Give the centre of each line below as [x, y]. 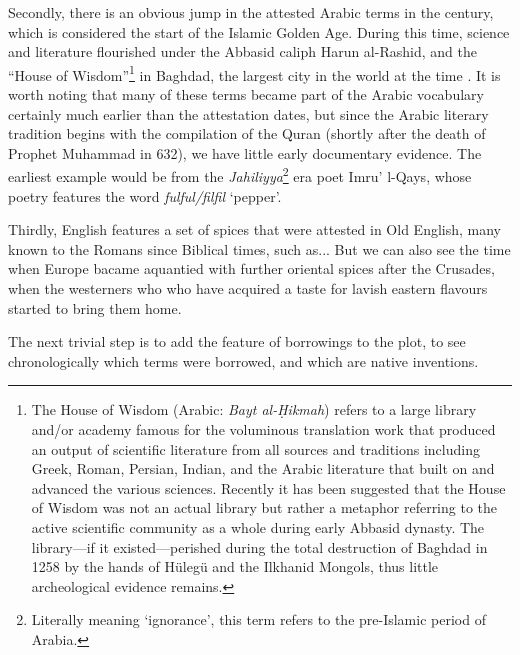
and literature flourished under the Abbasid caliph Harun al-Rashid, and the [242, 51]
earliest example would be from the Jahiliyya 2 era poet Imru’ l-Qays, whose [240, 175]
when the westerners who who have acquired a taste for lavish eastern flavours [248, 288]
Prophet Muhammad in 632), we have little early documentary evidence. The [245, 152]
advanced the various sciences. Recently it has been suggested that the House [268, 487]
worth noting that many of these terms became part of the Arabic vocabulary [246, 94]
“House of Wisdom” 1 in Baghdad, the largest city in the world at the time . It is [254, 73]
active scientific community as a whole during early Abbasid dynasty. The [258, 526]
